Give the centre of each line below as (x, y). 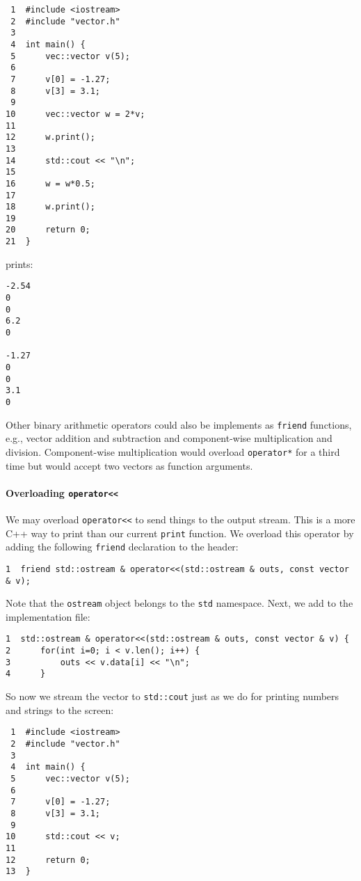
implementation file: (48, 616)
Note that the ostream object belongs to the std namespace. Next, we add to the (179, 603)
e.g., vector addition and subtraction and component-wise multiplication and (169, 438)
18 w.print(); (50, 207)
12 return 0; (48, 860)
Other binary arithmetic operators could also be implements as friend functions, (179, 424)
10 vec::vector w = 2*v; (75, 114)
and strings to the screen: (60, 709)
